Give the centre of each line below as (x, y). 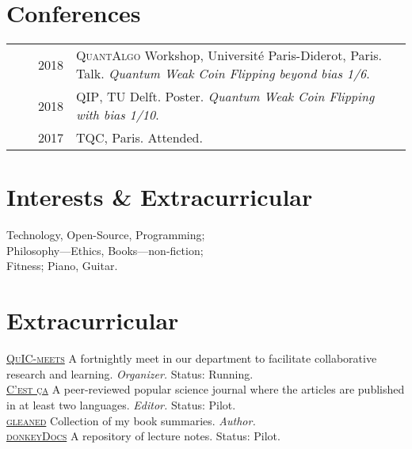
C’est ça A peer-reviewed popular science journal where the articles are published (206, 389)
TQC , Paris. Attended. (139, 138)
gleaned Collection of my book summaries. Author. (131, 420)
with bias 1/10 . (118, 115)
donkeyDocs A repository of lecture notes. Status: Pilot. (143, 436)
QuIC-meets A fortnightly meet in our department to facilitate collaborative (192, 358)
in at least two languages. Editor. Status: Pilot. (121, 404)
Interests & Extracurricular (160, 197)
